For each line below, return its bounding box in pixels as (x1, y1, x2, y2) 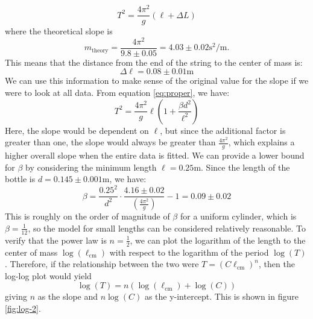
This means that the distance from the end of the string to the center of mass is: (5, 55, 303, 68)
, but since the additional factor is (160, 124, 286, 136)
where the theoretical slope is (5, 25, 113, 37)
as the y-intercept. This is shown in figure (144, 290, 299, 303)
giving (5, 290, 27, 303)
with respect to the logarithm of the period (109, 245, 269, 258)
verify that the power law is (5, 233, 107, 246)
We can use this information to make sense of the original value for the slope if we (5, 74, 309, 87)
